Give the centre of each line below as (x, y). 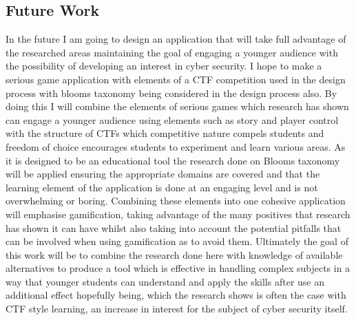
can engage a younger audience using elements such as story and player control (172, 119)
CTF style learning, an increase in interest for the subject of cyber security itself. (177, 309)
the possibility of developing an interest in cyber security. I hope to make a (164, 66)
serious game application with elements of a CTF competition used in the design (176, 79)
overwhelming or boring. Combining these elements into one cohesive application (176, 201)
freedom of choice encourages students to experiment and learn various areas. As (176, 146)
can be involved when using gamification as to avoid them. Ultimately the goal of (177, 241)
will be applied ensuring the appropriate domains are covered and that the (163, 174)
